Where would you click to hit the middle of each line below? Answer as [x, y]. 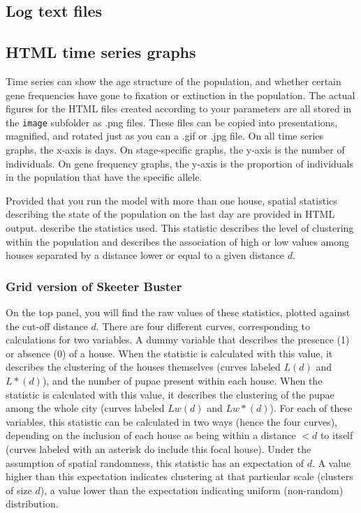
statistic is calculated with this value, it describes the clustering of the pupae [170, 394]
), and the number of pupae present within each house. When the [182, 380]
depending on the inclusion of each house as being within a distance [151, 435]
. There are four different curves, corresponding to [203, 326]
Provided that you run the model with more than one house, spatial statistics [171, 200]
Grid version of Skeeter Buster [94, 286]
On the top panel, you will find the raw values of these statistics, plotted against [178, 312]
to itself [337, 435]
